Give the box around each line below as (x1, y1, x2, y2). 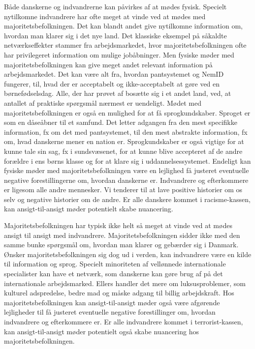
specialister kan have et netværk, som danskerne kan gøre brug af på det (4, 268, 223, 279)
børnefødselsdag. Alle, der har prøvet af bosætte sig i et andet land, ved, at (4, 88, 231, 98)
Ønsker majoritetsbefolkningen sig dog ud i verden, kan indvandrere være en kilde (4, 249, 252, 259)
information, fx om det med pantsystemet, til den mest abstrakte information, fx (4, 126, 248, 137)
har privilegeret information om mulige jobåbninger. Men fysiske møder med (4, 49, 234, 59)
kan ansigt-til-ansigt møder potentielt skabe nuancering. (4, 204, 173, 214)
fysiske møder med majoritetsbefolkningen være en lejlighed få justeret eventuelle (4, 165, 249, 175)
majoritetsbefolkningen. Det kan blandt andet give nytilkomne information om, (4, 21, 243, 31)
